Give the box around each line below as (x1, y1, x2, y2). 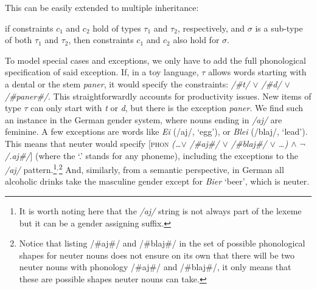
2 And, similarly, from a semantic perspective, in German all (58, 161, 284, 175)
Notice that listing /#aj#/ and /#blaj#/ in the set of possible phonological (19, 237, 305, 250)
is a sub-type (255, 21, 303, 34)
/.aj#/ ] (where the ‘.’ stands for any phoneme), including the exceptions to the (5, 149, 299, 161)
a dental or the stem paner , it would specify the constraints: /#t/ (5, 77, 250, 90)
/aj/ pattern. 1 (5, 161, 57, 175)
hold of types (92, 21, 141, 34)
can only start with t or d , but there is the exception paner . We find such (30, 101, 303, 114)
